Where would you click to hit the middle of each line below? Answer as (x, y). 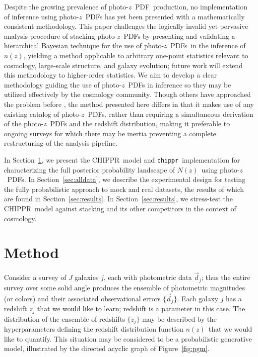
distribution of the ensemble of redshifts (64, 318)
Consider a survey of (35, 277)
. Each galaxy (197, 298)
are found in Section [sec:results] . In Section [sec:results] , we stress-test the (118, 199)
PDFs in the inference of (208, 45)
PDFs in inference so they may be (180, 84)
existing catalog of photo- (43, 114)
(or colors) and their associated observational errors (82, 298)
